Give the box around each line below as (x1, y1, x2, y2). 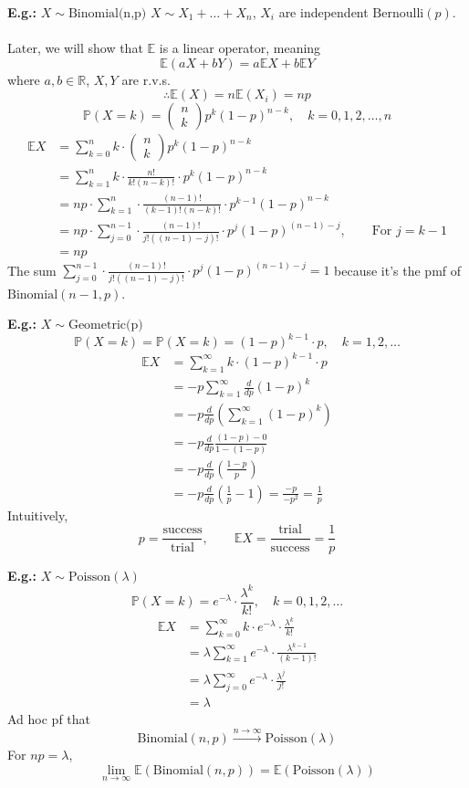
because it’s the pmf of (334, 260, 462, 279)
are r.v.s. (121, 69, 171, 89)
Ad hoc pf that (7, 709, 91, 728)
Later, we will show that (7, 38, 143, 58)
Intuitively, (7, 505, 68, 524)
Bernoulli (372, 7, 424, 20)
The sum (7, 260, 57, 279)
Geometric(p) (68, 319, 143, 332)
